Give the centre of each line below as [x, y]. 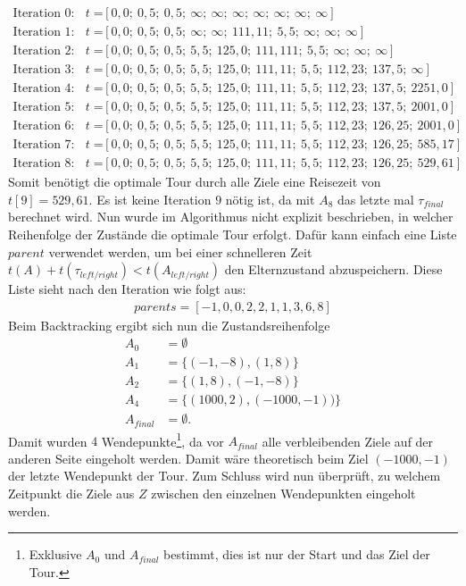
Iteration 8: [44, 164]
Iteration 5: [44, 108]
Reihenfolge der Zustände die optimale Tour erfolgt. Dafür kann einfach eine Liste [233, 234]
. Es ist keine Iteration [150, 199]
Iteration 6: [44, 126]
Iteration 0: [44, 14]
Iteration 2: [44, 51]
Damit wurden [48, 441]
